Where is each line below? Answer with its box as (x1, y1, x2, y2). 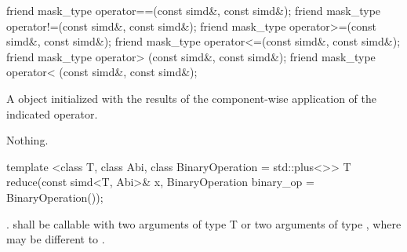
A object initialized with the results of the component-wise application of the (6, 89, 376, 106)
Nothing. (6, 132, 49, 148)
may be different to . (6, 231, 105, 247)
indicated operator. (6, 105, 98, 122)
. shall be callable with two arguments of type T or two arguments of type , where (6, 215, 402, 232)
